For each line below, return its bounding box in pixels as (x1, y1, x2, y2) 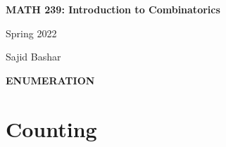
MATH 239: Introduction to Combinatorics (6, 2, 220, 16)
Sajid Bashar (6, 49, 61, 64)
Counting (6, 114, 97, 143)
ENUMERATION (6, 72, 95, 87)
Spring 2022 (6, 25, 57, 40)
